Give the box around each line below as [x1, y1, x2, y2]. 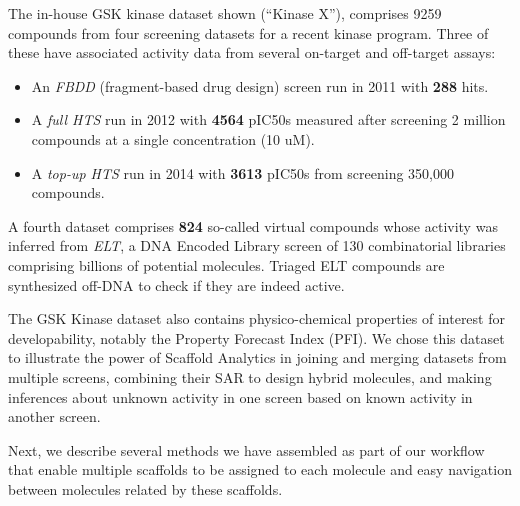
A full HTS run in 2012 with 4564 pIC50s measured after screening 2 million [31, 109, 506, 130]
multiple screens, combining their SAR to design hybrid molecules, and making [8, 366, 492, 387]
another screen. [8, 406, 101, 427]
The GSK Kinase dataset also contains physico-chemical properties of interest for [8, 308, 505, 329]
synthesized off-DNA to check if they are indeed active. [8, 274, 345, 295]
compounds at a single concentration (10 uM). [31, 128, 315, 149]
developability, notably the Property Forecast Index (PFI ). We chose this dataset [8, 327, 505, 348]
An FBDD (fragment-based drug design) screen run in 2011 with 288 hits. [31, 75, 489, 96]
